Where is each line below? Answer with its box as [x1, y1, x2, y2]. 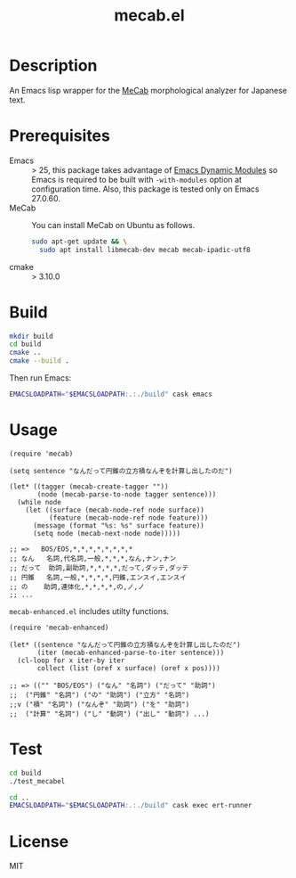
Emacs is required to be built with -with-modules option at [31, 174, 243, 185]
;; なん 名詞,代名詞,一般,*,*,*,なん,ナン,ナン [9, 554, 177, 562]
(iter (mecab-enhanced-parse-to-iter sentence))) [36, 648, 225, 657]
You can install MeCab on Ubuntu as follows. [31, 219, 196, 230]
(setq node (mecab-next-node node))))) [32, 529, 180, 537]
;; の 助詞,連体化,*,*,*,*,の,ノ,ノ [9, 582, 145, 591]
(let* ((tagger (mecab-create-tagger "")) [9, 482, 169, 491]
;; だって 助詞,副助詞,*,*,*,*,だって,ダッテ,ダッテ [9, 563, 189, 572]
